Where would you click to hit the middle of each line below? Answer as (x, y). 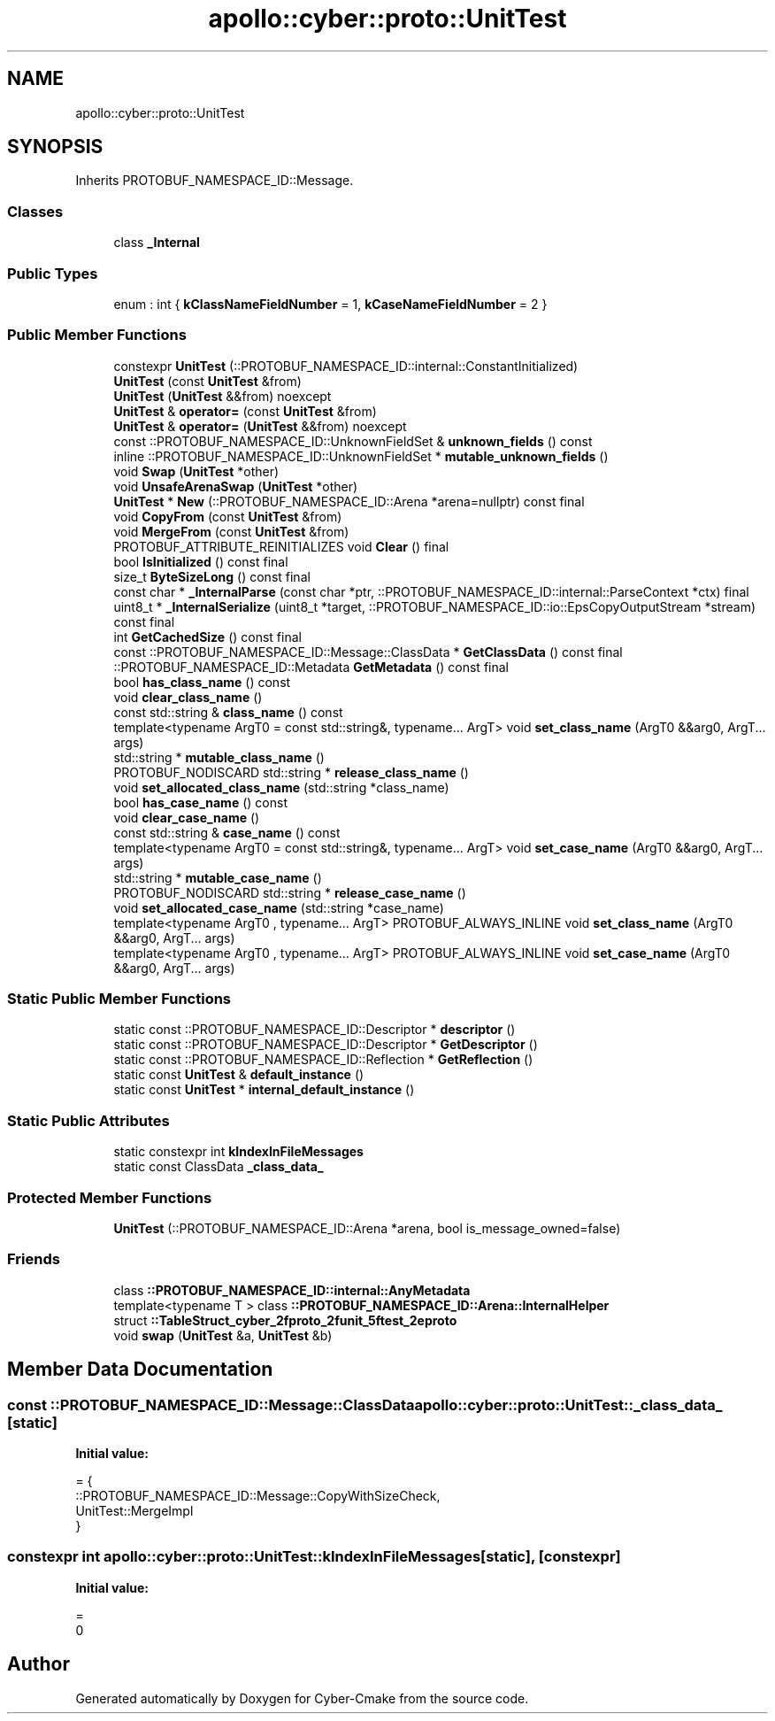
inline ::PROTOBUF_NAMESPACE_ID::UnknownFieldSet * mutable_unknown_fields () (361, 456)
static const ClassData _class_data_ (219, 1167)
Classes (35, 211)
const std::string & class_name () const (228, 712)
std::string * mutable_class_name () (219, 757)
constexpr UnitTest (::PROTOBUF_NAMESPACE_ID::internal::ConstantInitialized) (346, 366)
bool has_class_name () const (202, 682)
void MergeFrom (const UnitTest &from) (231, 531)
